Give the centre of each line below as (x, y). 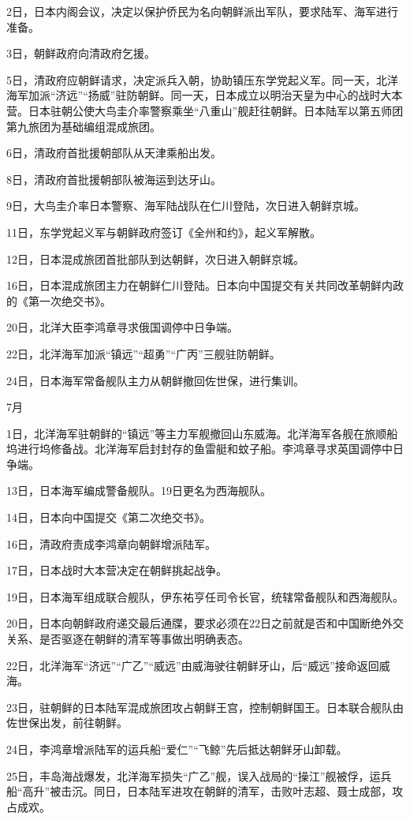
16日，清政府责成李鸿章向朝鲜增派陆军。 (111, 543)
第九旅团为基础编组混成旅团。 (84, 126)
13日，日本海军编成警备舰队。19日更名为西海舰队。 (139, 491)
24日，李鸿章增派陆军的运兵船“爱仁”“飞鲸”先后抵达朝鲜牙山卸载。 (177, 749)
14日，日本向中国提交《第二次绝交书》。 (108, 517)
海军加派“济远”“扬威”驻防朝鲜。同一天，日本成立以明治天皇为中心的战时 (194, 95)
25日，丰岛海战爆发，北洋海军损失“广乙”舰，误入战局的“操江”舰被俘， (188, 775)
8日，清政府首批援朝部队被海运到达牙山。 (114, 179)
